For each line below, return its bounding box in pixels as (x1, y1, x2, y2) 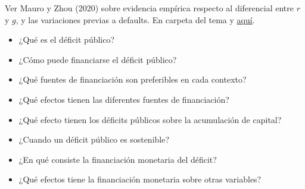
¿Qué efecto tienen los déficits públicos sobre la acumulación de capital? (18, 113, 282, 125)
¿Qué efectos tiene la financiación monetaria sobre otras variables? (18, 173, 262, 185)
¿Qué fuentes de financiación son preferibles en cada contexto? (18, 73, 247, 86)
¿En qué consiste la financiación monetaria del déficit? (18, 153, 217, 165)
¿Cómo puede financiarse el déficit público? (18, 53, 177, 65)
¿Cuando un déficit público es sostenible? (18, 133, 170, 146)
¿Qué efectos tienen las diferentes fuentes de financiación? (18, 93, 229, 105)
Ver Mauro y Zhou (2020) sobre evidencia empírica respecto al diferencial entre (5, 2, 294, 14)
